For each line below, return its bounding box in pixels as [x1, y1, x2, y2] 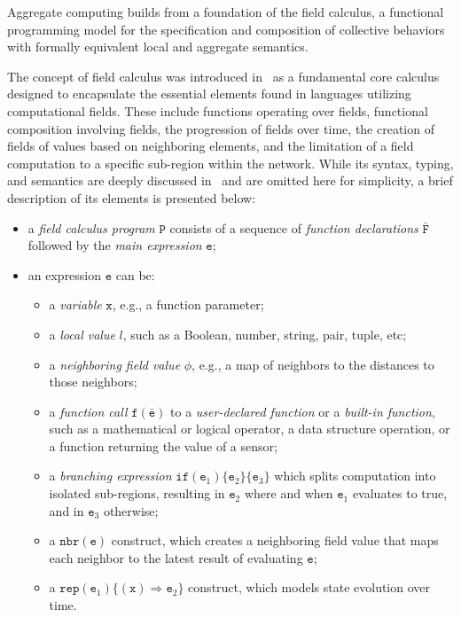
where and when [244, 484, 333, 503]
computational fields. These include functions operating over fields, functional [7, 101, 428, 120]
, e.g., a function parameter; [112, 295, 264, 314]
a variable [49, 295, 102, 314]
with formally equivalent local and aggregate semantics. [7, 37, 309, 56]
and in [49, 501, 84, 519]
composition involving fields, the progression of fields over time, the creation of [7, 119, 434, 137]
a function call [49, 402, 128, 420]
